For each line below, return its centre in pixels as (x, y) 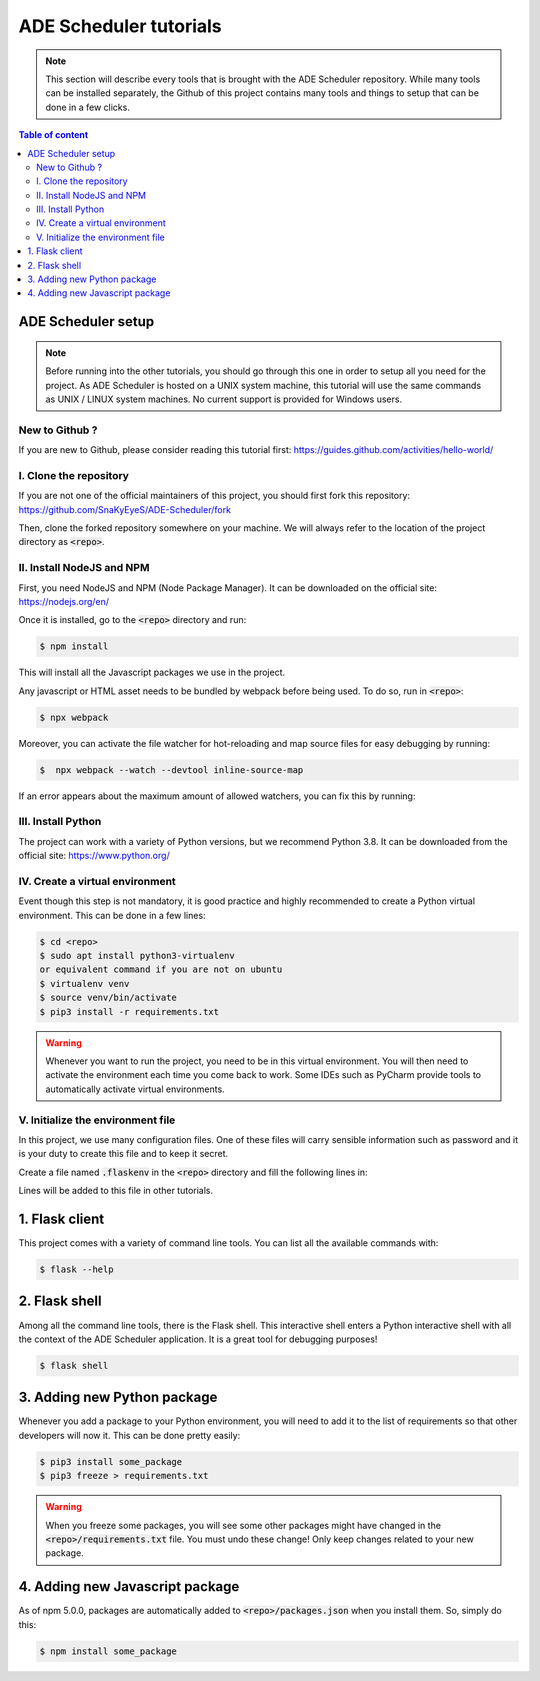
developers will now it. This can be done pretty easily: (129, 1435)
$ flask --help (76, 1269)
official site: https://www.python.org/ (94, 856)
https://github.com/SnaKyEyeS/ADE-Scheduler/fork (125, 509)
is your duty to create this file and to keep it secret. (123, 1154)
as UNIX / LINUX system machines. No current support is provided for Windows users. (224, 399)
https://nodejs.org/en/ (64, 601)
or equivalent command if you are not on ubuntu (161, 969)
